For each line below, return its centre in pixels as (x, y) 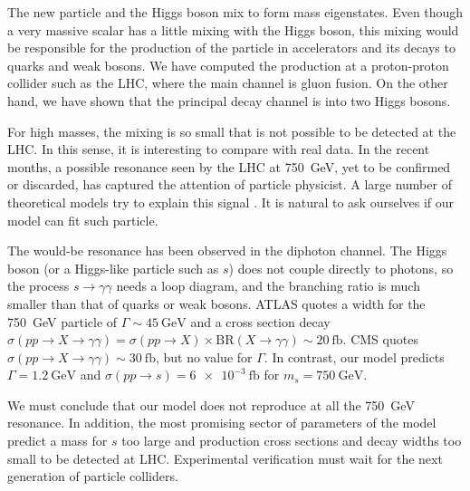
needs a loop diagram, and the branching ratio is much (268, 286)
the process (38, 286)
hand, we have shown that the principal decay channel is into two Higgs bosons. (229, 100)
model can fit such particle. (83, 220)
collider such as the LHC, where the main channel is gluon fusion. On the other (228, 83)
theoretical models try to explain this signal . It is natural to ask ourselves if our (231, 202)
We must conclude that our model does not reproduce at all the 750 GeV (211, 404)
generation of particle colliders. (93, 476)
